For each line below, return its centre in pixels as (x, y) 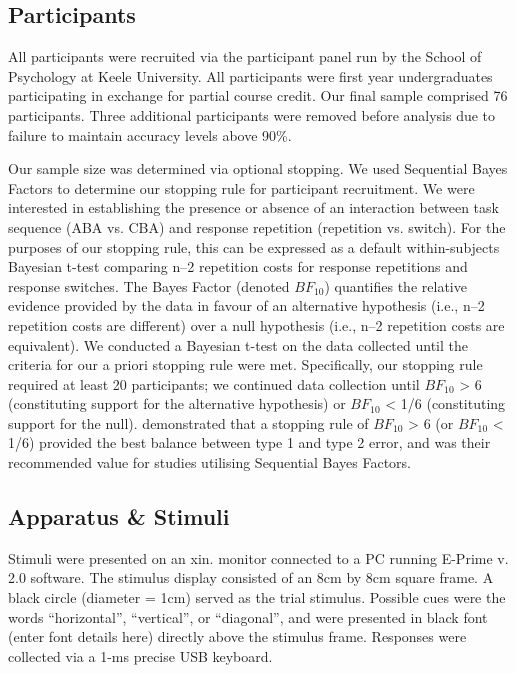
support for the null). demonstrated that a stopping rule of (188, 422)
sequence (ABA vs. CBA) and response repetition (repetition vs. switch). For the (257, 226)
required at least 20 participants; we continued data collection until (214, 383)
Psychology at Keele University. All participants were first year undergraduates (250, 75)
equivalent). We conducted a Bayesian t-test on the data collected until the (238, 344)
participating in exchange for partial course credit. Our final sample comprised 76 (258, 95)
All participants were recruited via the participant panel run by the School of (245, 56)
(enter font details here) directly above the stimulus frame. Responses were (237, 636)
